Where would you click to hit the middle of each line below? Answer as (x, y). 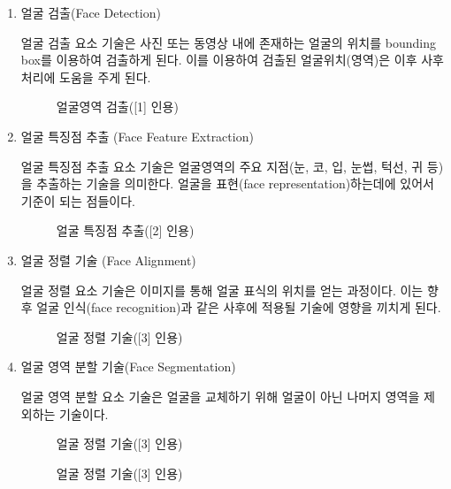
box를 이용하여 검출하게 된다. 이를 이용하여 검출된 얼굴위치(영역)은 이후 (219, 60)
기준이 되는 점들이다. (78, 200)
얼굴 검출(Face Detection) (91, 12)
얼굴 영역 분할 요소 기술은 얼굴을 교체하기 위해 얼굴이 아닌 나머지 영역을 (220, 396)
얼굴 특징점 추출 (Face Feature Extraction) (137, 136)
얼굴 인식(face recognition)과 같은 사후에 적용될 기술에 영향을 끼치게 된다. (239, 307)
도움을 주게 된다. (105, 76)
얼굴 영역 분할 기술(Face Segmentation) (128, 367)
